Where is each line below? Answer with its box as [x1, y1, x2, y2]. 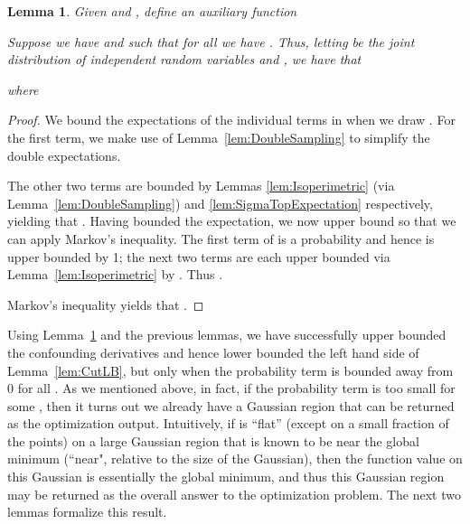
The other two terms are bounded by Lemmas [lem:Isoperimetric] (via [7, 176, 395, 195]
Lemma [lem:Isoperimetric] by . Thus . [7, 265, 223, 284]
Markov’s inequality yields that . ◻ [7, 295, 204, 313]
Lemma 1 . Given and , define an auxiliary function [7, 2, 297, 20]
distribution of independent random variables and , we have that [7, 50, 362, 69]
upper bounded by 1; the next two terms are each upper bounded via [7, 247, 390, 266]
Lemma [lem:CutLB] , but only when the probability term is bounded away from [7, 360, 454, 379]
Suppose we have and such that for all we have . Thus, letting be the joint [7, 32, 415, 51]
